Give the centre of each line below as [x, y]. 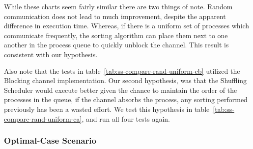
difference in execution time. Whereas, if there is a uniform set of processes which [127, 26]
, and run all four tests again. [126, 118]
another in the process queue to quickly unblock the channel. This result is [116, 45]
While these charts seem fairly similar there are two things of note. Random [118, 6]
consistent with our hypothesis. [51, 54]
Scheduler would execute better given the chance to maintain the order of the [121, 90]
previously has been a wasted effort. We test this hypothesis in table [107, 109]
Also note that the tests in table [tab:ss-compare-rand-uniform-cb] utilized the [122, 71]
